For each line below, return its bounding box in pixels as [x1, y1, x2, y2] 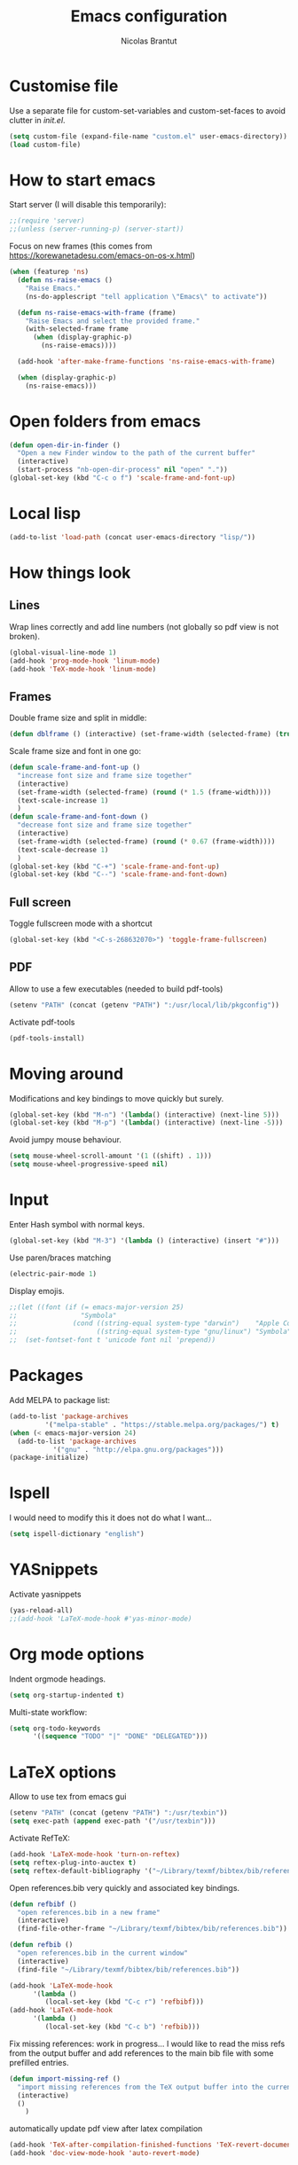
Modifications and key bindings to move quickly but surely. [9, 1093, 224, 1103]
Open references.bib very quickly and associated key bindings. [9, 1882, 240, 1893]
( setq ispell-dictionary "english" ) [9, 1530, 145, 1539]
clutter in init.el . [9, 114, 66, 125]
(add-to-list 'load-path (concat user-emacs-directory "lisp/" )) [9, 532, 255, 542]
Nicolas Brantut [121, 35, 177, 46]
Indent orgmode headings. [9, 1674, 106, 1684]
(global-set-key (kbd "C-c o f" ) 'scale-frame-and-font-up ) [9, 474, 237, 482]
